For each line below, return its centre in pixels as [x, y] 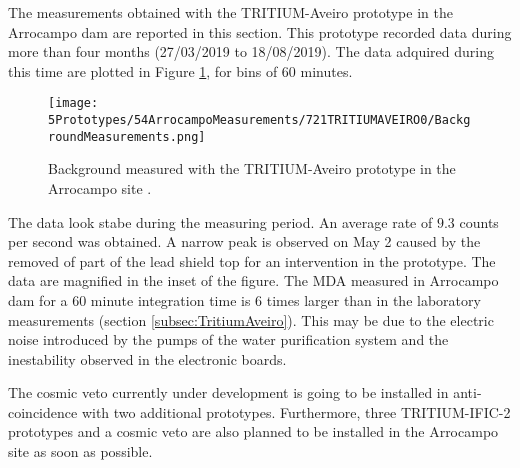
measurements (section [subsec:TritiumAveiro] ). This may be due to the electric [251, 319]
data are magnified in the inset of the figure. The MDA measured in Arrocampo [253, 280]
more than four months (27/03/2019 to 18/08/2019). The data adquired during [251, 51]
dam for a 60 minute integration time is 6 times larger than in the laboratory [244, 299]
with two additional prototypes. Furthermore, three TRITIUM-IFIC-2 [296, 411]
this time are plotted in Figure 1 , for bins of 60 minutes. [180, 70]
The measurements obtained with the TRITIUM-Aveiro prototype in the [230, 12]
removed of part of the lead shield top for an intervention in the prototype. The [252, 260]
